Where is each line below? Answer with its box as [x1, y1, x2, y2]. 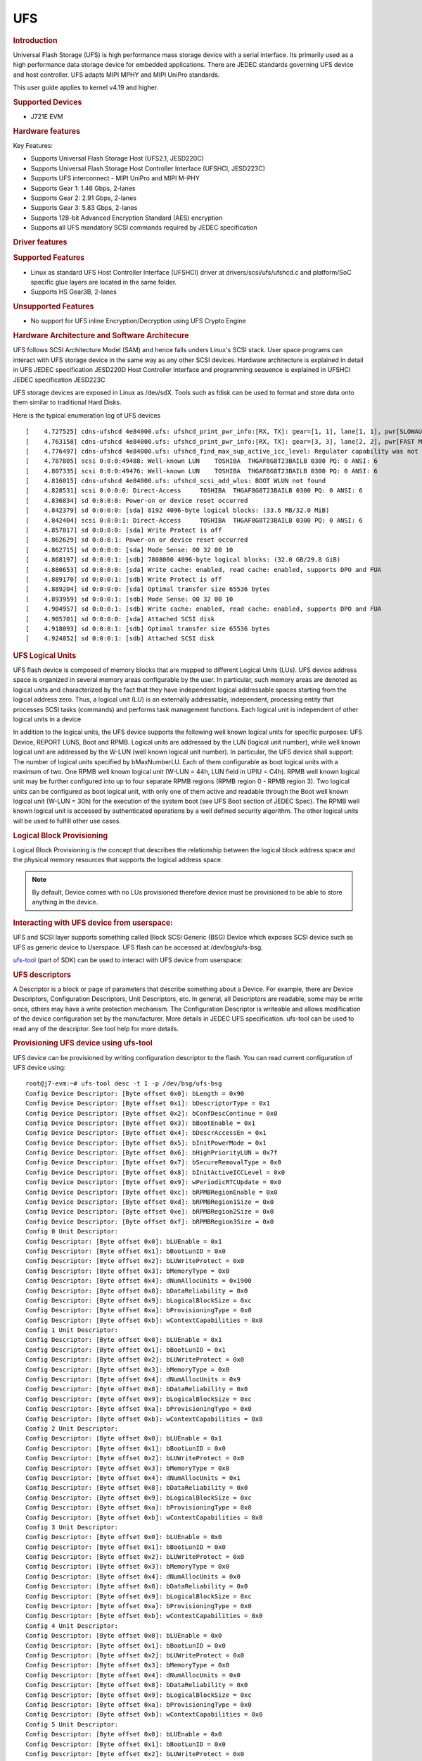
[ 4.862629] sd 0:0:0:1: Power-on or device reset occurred [25, 536, 248, 544]
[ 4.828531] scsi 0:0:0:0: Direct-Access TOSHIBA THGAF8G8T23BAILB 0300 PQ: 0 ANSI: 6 [25, 487, 364, 494]
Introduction [13, 35, 58, 45]
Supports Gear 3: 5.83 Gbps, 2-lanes [30, 204, 138, 212]
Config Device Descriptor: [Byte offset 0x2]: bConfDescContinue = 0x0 [25, 1109, 278, 1117]
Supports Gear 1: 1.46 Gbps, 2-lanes [30, 184, 136, 192]
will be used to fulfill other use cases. [13, 816, 121, 825]
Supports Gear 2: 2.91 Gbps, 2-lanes [30, 194, 137, 202]
